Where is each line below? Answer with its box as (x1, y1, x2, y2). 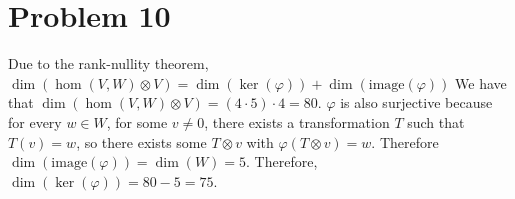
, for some (106, 111, 168, 132)
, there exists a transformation (204, 111, 390, 132)
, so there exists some (76, 131, 207, 152)
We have (455, 72, 507, 93)
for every (8, 111, 62, 132)
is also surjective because (340, 92, 493, 113)
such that (407, 111, 465, 132)
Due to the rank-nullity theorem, (8, 53, 209, 74)
